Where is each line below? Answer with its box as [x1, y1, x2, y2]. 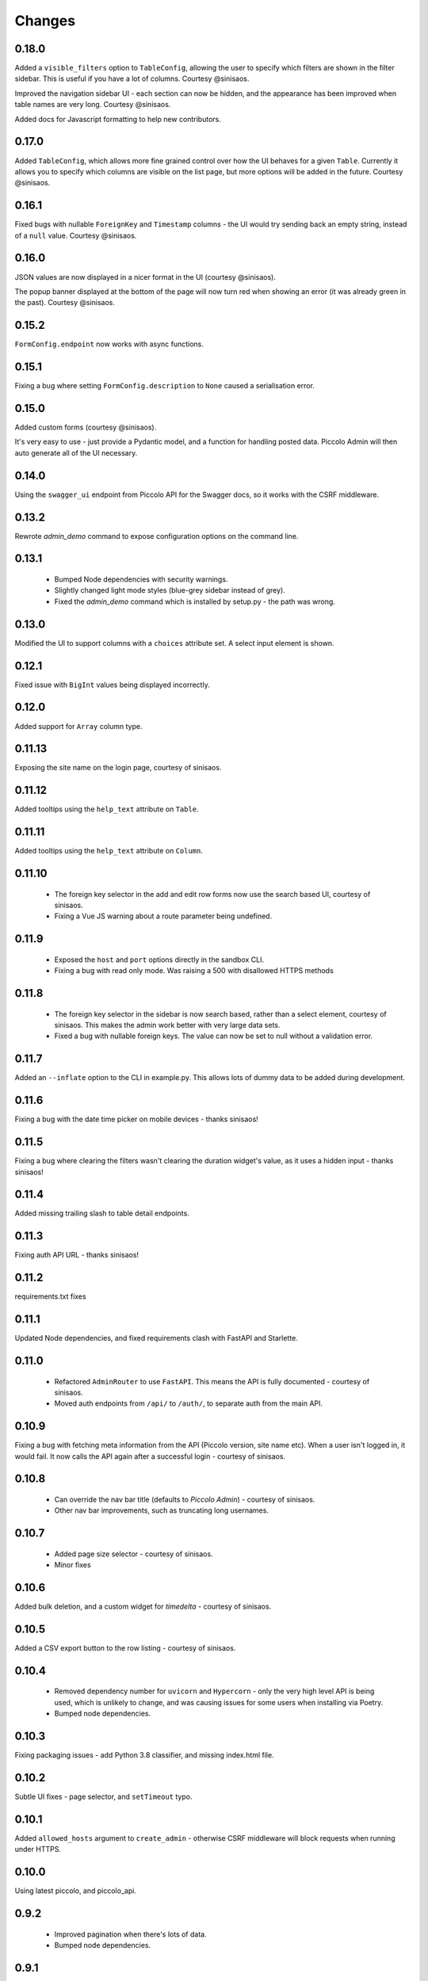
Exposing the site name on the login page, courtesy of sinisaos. [14, 763, 222, 773]
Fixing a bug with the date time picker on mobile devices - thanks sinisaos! [14, 1114, 259, 1124]
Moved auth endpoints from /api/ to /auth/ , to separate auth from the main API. [54, 1399, 323, 1408]
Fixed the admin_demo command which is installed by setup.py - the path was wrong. [54, 597, 336, 606]
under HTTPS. [14, 1845, 61, 1854]
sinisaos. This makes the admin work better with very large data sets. [54, 1021, 281, 1030]
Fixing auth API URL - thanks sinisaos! [14, 1250, 139, 1260]
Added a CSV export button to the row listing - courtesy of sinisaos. [14, 1643, 236, 1653]
